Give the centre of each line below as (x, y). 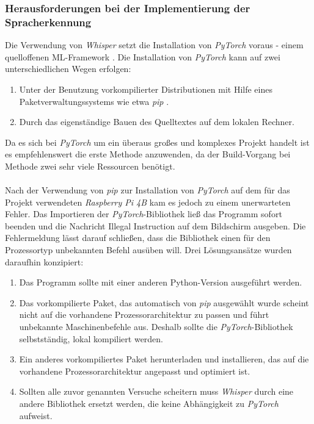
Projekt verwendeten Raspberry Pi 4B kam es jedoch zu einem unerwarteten (148, 202)
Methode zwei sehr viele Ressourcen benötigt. (90, 166)
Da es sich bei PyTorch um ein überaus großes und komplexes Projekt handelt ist (157, 142)
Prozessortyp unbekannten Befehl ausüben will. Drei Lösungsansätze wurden (148, 250)
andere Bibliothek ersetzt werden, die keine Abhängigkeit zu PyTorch (149, 403)
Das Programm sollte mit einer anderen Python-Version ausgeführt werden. (161, 282)
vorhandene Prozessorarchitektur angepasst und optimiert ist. (135, 371)
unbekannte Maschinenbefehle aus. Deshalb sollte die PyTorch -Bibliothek (156, 327)
